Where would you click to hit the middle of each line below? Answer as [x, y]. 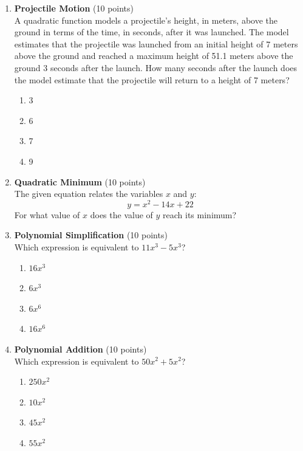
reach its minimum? [200, 214]
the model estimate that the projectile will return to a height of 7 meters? [152, 79]
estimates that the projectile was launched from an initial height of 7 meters [156, 43]
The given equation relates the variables [89, 194]
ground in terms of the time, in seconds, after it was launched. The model [151, 32]
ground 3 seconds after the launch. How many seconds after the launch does [156, 67]
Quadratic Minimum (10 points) [80, 181]
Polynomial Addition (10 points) [80, 349]
